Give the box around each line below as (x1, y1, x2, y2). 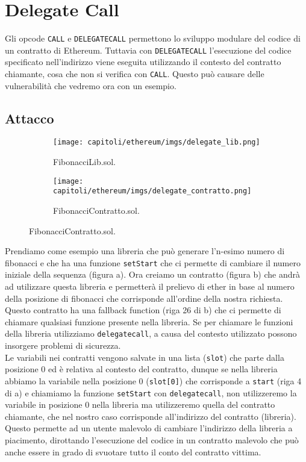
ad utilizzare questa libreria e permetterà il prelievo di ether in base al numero (5, 280, 295, 293)
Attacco (5, 108, 54, 127)
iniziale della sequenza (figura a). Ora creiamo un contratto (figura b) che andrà (5, 268, 300, 281)
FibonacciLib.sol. (53, 155, 116, 168)
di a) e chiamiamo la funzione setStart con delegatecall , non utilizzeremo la (5, 386, 297, 399)
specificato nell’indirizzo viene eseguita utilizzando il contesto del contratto (5, 55, 281, 68)
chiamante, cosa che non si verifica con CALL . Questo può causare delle (5, 67, 264, 80)
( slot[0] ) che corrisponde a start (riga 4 (146, 374, 302, 387)
